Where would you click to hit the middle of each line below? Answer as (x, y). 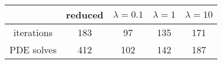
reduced (85, 15)
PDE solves (33, 49)
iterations (33, 32)
